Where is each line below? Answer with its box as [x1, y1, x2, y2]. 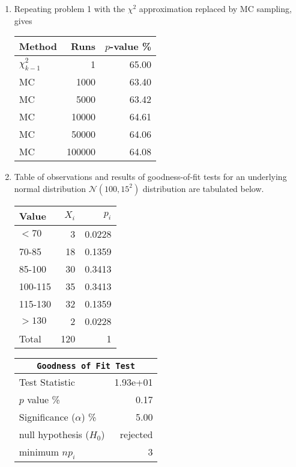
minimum [19, 444, 59, 459]
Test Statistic [19, 374, 75, 389]
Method [19, 39, 58, 54]
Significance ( [19, 409, 76, 424]
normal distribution [14, 182, 86, 194]
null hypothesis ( [19, 427, 89, 441]
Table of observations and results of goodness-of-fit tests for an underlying [14, 170, 287, 183]
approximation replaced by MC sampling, [139, 2, 292, 14]
